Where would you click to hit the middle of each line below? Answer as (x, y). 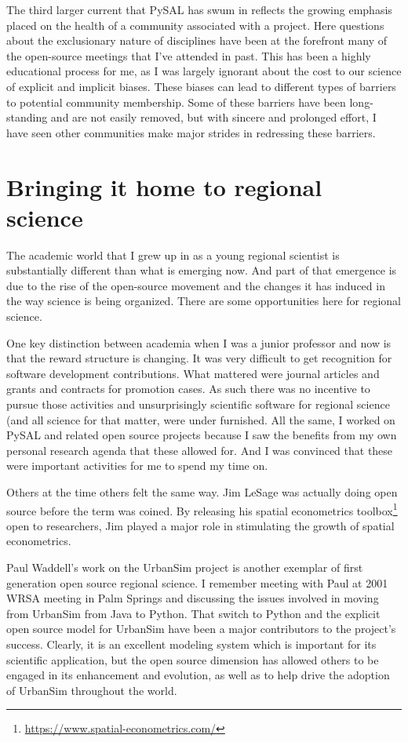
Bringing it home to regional (164, 186)
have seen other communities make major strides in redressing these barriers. (191, 132)
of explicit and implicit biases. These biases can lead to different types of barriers (201, 86)
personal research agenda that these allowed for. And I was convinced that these (200, 450)
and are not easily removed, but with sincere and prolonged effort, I (213, 117)
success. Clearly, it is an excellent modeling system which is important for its (191, 644)
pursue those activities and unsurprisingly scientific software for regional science (198, 404)
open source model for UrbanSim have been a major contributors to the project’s (201, 629)
